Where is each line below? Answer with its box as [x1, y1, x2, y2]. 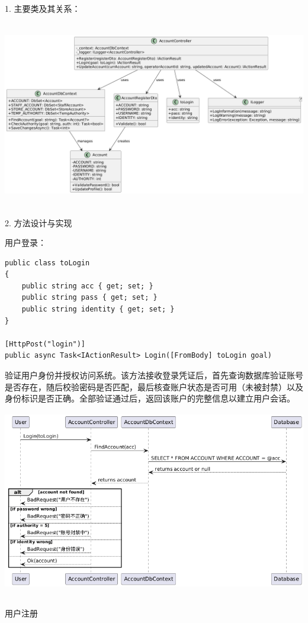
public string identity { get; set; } [21, 305, 175, 314]
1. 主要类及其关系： [5, 2, 81, 14]
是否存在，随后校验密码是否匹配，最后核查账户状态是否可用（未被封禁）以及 [5, 380, 303, 393]
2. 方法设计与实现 [5, 216, 72, 229]
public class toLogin [5, 258, 90, 267]
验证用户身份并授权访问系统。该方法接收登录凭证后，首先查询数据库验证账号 [5, 369, 303, 381]
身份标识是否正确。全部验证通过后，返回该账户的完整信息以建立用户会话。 [5, 392, 295, 404]
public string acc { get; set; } [21, 281, 153, 290]
